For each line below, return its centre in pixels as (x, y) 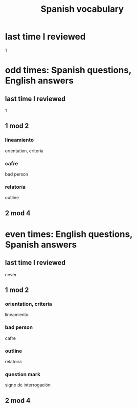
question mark (23, 374)
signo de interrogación (28, 385)
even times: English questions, (69, 234)
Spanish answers (41, 245)
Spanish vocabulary (82, 9)
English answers (39, 81)
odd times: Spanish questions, (68, 70)
